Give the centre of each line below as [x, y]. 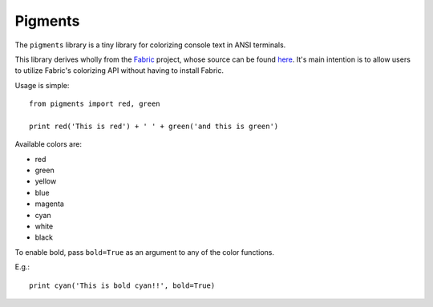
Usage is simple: [42, 85]
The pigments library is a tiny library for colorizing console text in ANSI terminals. [150, 45]
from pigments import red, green [95, 104]
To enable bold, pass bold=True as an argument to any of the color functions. [145, 252]
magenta [49, 204]
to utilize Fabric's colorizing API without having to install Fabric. [119, 71]
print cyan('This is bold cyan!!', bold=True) [122, 285]
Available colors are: [48, 144]
